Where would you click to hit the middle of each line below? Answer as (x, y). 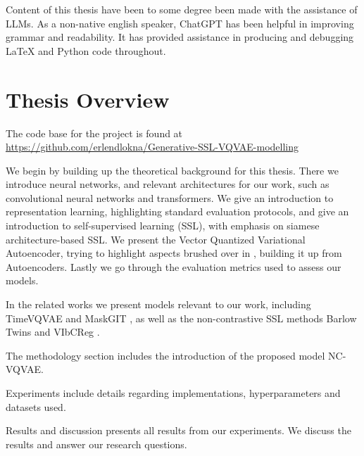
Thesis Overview (88, 99)
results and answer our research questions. (96, 444)
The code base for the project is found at (94, 133)
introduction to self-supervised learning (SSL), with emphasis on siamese (163, 226)
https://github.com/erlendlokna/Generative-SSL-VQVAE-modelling (152, 147)
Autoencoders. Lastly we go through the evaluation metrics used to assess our (174, 266)
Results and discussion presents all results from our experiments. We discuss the (178, 430)
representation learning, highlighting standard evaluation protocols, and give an (177, 211)
